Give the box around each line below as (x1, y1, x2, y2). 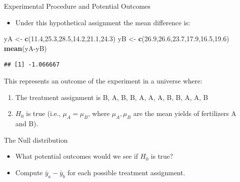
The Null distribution (4, 134, 68, 145)
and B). (15, 118, 38, 128)
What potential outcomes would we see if (15, 151, 138, 161)
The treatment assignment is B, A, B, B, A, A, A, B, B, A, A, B (15, 92, 208, 102)
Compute (15, 167, 43, 177)
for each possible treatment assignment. (67, 167, 185, 177)
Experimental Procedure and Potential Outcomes (4, 1, 151, 11)
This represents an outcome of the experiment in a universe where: (4, 75, 203, 85)
